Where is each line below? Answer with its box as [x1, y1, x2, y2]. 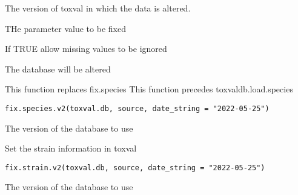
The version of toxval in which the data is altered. [5, 2, 191, 14]
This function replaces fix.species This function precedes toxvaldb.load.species [5, 83, 293, 95]
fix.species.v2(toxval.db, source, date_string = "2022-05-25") [5, 104, 270, 113]
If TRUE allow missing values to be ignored [5, 42, 167, 55]
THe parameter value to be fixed [5, 22, 126, 34]
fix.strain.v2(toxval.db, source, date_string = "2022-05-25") [5, 163, 265, 172]
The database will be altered [5, 62, 111, 75]
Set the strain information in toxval [5, 142, 137, 155]
